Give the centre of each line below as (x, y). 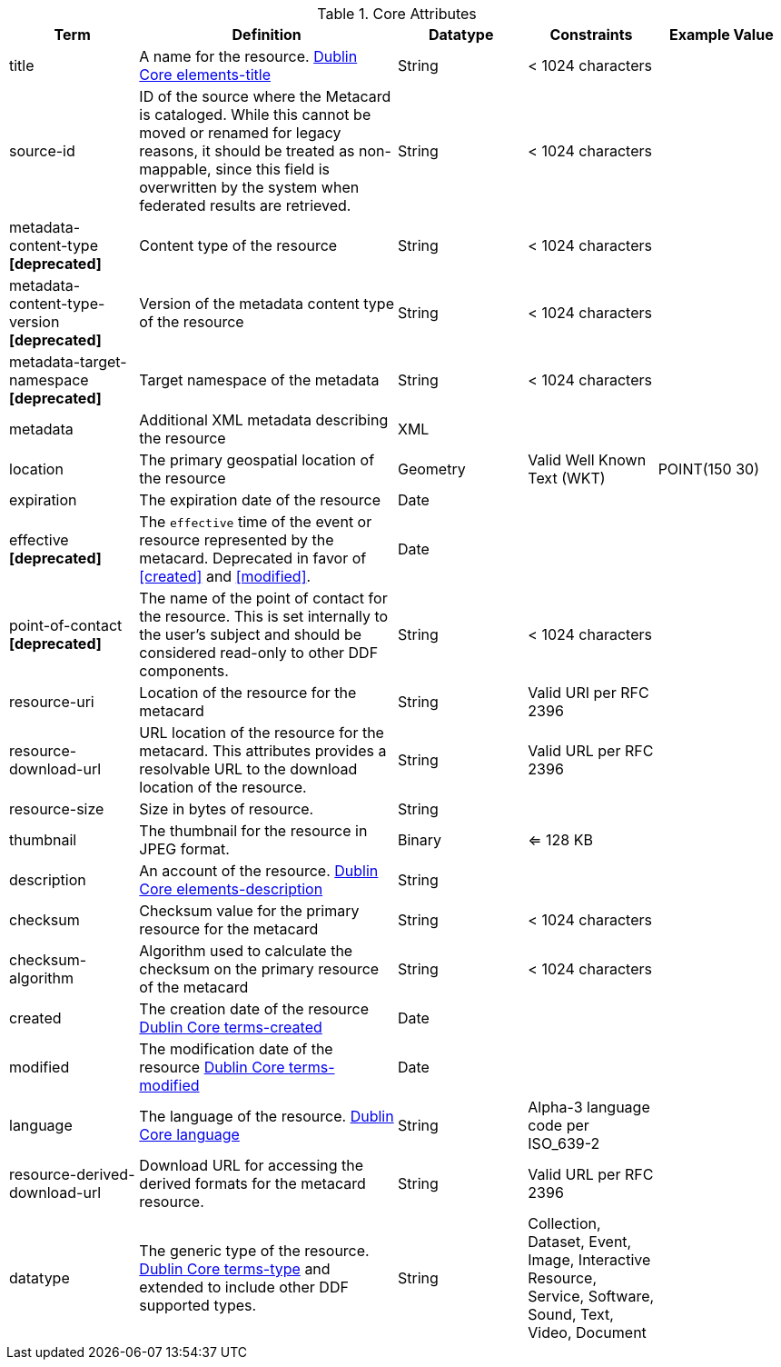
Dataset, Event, (580, 1242)
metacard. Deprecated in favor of (253, 558)
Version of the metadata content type (267, 304)
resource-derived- (72, 1174)
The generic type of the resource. (254, 1251)
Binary (420, 840)
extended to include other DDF (244, 1287)
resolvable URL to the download (248, 769)
